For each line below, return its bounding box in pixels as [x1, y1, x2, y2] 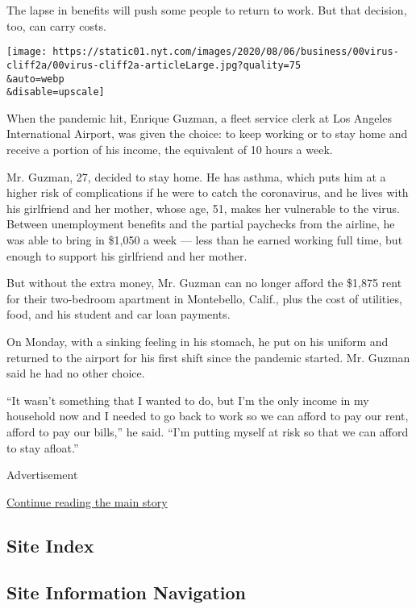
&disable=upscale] [6, 86, 105, 98]
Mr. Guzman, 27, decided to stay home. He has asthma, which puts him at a [6, 168, 386, 185]
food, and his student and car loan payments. [6, 306, 231, 323]
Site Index [6, 532, 94, 557]
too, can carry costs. [6, 17, 106, 34]
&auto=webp [6, 73, 64, 85]
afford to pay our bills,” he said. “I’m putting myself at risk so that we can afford [6, 423, 409, 440]
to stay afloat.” [6, 439, 79, 456]
